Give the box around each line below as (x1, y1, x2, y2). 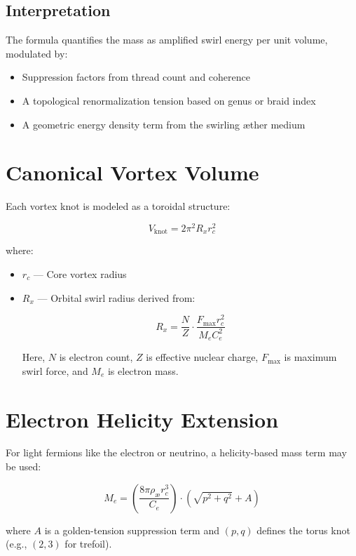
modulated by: (6, 46, 68, 60)
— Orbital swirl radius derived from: (37, 290, 196, 305)
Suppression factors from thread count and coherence (22, 69, 250, 84)
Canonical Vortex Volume (6, 158, 259, 187)
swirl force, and (22, 363, 88, 378)
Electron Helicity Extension (6, 404, 279, 433)
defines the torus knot (256, 522, 350, 537)
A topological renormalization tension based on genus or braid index (22, 93, 316, 107)
